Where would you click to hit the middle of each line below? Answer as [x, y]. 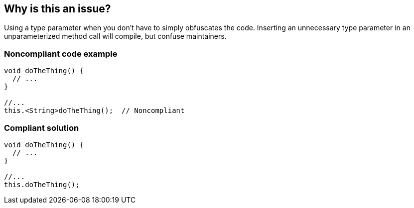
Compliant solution [42, 128]
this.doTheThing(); [42, 184]
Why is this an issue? [58, 9]
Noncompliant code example [61, 53]
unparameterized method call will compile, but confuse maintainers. [115, 36]
